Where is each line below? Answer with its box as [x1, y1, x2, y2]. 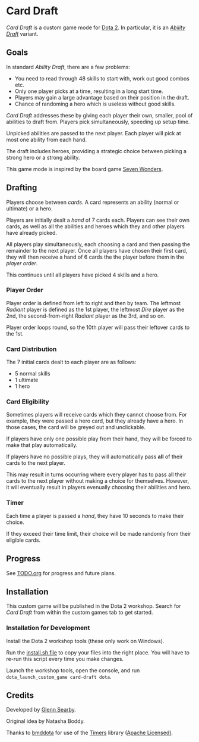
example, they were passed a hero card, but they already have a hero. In [6, 417, 184, 424]
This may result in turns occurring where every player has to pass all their [6, 471, 187, 478]
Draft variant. [6, 30, 39, 37]
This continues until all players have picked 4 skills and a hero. [6, 271, 159, 278]
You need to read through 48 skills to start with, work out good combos [14, 74, 190, 82]
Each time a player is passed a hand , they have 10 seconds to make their [6, 512, 184, 519]
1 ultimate [14, 377, 39, 384]
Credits [6, 690, 34, 701]
